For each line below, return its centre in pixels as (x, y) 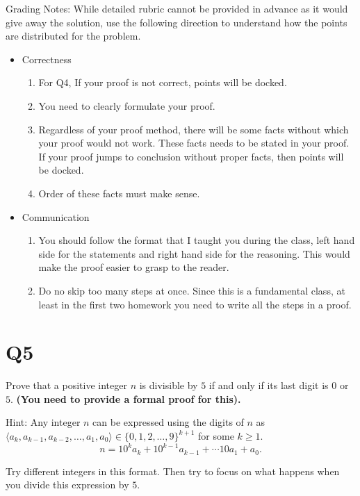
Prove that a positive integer (66, 385)
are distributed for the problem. (73, 36)
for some (216, 436)
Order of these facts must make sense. (119, 193)
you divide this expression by (67, 485)
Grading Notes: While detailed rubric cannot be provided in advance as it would (177, 8)
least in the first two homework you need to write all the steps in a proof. (195, 304)
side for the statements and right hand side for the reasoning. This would (194, 253)
